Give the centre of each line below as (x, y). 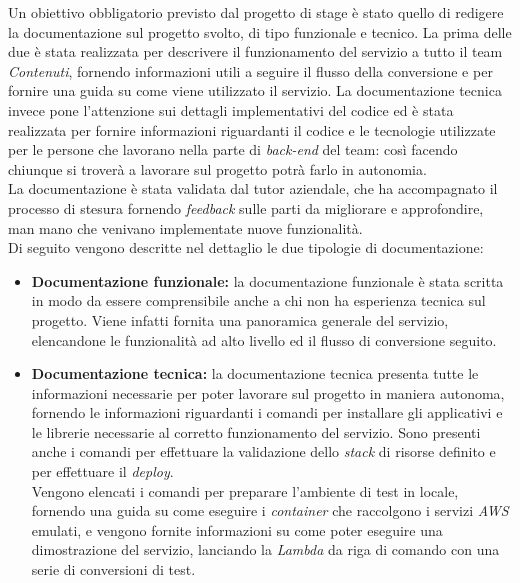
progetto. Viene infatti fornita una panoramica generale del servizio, (240, 319)
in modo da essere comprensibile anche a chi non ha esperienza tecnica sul (258, 300)
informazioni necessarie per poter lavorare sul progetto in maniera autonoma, (268, 392)
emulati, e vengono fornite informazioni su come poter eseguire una (237, 529)
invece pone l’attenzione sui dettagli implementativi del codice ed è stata (231, 109)
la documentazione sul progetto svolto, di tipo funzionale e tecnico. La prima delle (260, 31)
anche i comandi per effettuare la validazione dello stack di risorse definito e (263, 451)
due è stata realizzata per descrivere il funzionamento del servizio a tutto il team (255, 51)
